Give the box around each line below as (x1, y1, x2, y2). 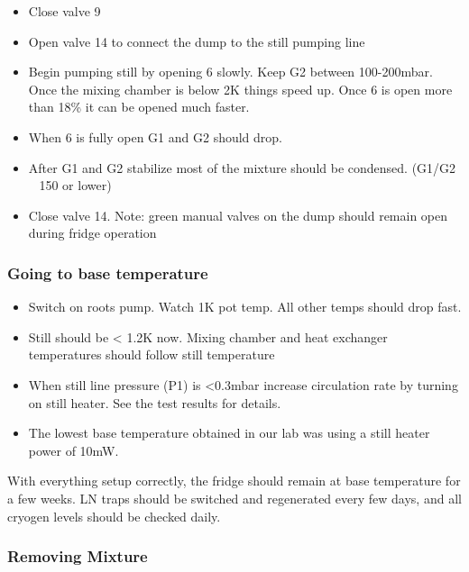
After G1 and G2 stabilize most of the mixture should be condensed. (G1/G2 (28, 158, 456, 177)
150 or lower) (39, 176, 112, 195)
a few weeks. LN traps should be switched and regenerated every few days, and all (7, 488, 462, 507)
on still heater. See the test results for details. (28, 393, 281, 412)
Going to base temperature (7, 261, 208, 284)
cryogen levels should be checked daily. (7, 506, 221, 525)
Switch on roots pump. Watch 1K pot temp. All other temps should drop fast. (28, 297, 462, 316)
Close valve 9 (28, 2, 101, 20)
